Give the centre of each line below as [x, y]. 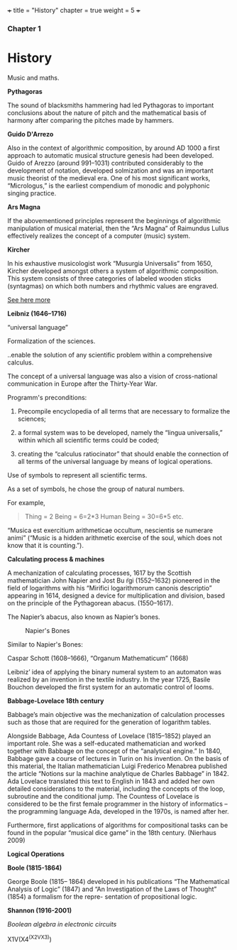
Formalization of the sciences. [51, 341]
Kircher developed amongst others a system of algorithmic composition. [113, 271]
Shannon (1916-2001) [40, 910]
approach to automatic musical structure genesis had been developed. [111, 155]
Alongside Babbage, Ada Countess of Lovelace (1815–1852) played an [109, 735]
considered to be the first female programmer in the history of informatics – [118, 804]
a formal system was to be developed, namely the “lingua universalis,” [120, 432]
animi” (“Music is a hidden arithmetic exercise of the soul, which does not [115, 538]
